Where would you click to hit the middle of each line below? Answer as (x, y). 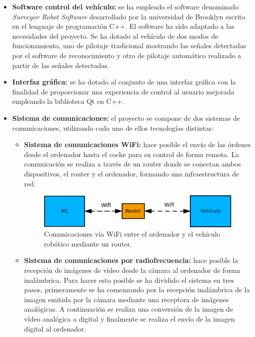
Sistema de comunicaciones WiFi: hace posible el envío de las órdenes (137, 144)
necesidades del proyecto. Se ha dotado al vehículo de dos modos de (115, 36)
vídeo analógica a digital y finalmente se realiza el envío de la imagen (129, 318)
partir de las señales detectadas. (61, 65)
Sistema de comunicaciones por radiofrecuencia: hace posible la (131, 260)
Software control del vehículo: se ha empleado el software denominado (125, 6)
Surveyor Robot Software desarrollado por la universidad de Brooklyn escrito (129, 16)
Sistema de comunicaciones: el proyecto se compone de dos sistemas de (126, 118)
